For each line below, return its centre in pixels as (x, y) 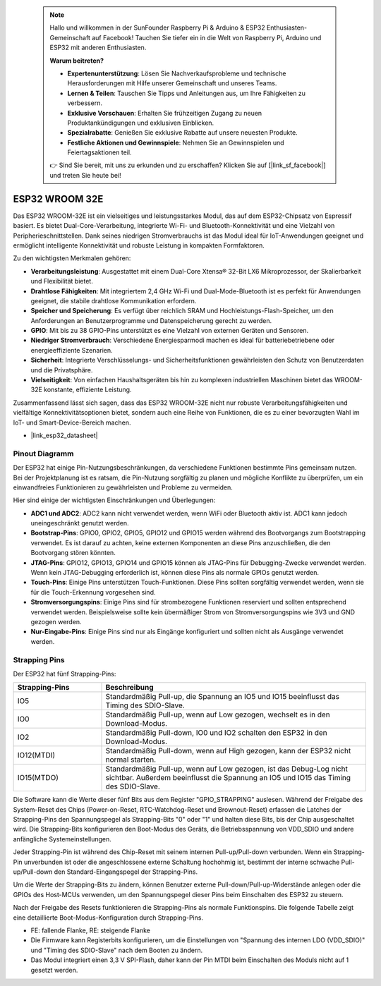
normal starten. (131, 760)
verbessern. (85, 103)
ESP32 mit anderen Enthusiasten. (98, 48)
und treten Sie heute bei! (85, 175)
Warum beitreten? (77, 61)
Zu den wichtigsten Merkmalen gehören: (72, 258)
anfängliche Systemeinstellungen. (62, 839)
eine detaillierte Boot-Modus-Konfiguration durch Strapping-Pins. (108, 918)
